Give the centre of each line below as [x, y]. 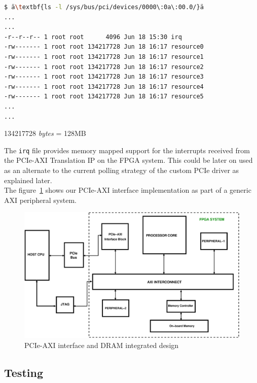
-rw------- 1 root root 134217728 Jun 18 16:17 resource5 [104, 97]
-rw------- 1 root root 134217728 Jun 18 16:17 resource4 [104, 86]
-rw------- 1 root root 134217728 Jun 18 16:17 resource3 [104, 77]
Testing [24, 372]
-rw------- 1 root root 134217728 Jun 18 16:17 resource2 [104, 67]
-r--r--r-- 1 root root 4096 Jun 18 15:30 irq [93, 37]
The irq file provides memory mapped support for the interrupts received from [127, 150]
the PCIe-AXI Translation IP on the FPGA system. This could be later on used [128, 160]
